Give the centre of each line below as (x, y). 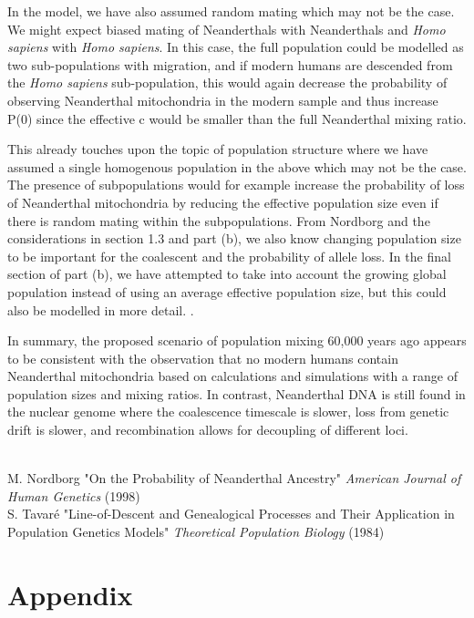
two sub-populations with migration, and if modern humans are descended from (230, 64)
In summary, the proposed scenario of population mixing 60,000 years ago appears (237, 340)
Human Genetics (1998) (74, 495)
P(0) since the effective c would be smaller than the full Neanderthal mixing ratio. (237, 118)
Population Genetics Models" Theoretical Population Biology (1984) (196, 532)
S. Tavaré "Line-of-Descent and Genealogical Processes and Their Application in (231, 514)
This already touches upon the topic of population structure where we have (218, 149)
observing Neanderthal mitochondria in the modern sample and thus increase (223, 100)
